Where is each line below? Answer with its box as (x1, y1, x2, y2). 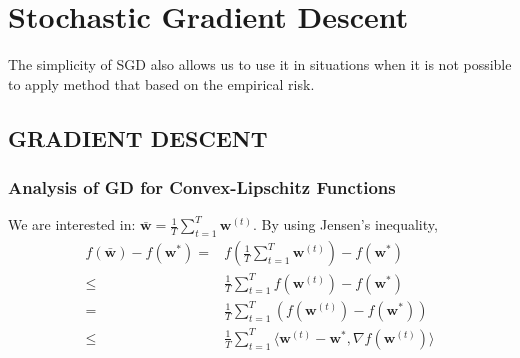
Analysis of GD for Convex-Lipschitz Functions (8, 175, 396, 200)
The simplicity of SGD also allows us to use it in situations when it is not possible (8, 54, 512, 75)
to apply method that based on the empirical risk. (8, 73, 315, 94)
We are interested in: (8, 214, 136, 235)
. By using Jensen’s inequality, (252, 214, 438, 235)
